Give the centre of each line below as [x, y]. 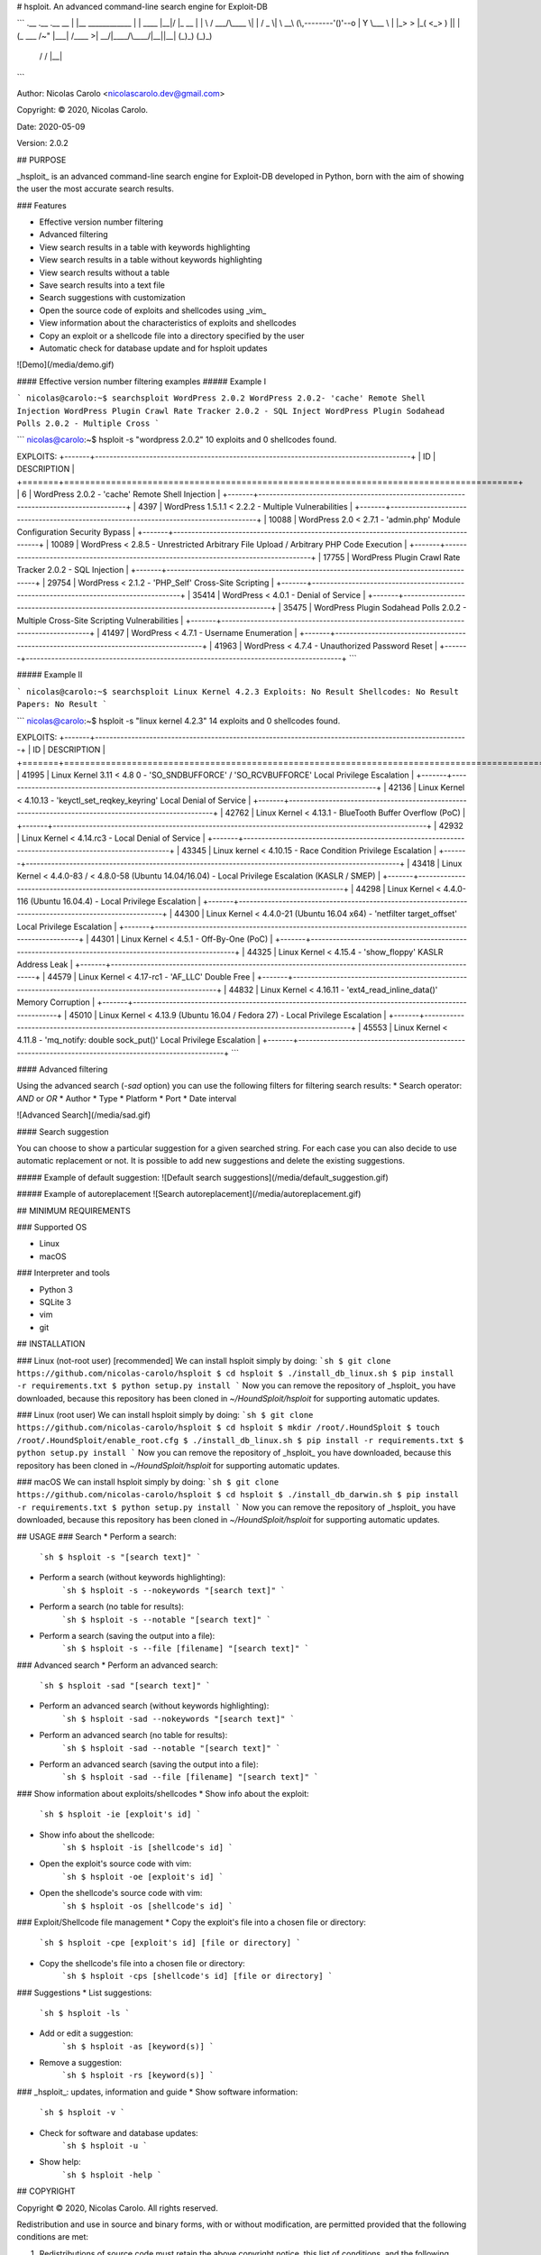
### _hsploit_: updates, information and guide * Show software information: [157, 2092]
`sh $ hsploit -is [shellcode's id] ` [147, 1848]
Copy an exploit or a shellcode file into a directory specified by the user [172, 336]
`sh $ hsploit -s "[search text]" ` [120, 1557]
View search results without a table [105, 272]
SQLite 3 [55, 1302]
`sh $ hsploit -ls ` [85, 2013]
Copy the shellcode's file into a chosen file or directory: [142, 1963]
